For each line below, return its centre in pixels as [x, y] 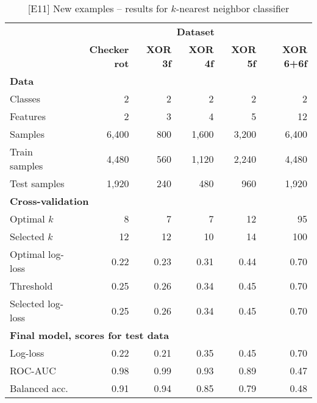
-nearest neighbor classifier [233, 8]
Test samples [37, 183]
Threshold [31, 286]
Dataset [195, 31]
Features [28, 116]
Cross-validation [49, 201]
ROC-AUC [33, 370]
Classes [25, 98]
